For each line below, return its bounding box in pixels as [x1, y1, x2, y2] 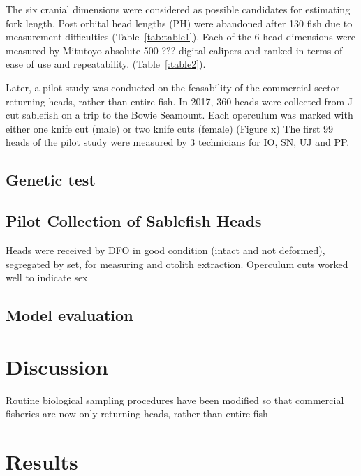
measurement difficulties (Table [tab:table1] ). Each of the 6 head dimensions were [6, 29, 356, 44]
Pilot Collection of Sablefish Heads [6, 210, 262, 232]
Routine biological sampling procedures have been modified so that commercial [6, 392, 344, 407]
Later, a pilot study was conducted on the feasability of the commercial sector [6, 80, 340, 94]
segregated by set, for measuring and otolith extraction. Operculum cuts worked [6, 256, 348, 271]
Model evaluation [6, 304, 133, 326]
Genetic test [6, 169, 96, 191]
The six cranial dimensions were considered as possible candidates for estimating [6, 2, 351, 16]
